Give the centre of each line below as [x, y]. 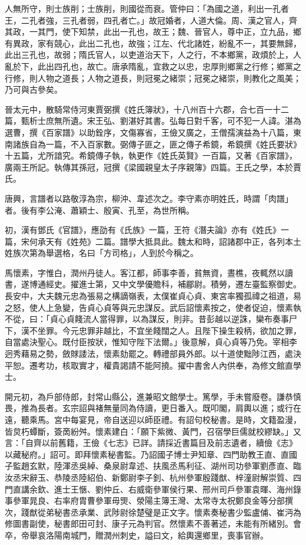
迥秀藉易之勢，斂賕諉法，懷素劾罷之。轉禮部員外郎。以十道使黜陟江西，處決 [153, 354]
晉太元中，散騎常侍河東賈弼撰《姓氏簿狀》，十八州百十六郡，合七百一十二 [147, 109]
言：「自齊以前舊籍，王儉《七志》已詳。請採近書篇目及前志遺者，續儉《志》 [151, 443]
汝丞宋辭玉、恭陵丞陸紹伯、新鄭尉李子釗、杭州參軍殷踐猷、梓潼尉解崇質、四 [153, 477]
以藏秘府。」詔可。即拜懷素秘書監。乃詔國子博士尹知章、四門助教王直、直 [147, 454]
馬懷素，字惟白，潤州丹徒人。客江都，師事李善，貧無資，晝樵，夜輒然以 [145, 272]
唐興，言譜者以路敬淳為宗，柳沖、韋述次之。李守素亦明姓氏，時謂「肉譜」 [149, 198]
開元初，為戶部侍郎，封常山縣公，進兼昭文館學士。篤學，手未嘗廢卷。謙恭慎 [153, 396]
